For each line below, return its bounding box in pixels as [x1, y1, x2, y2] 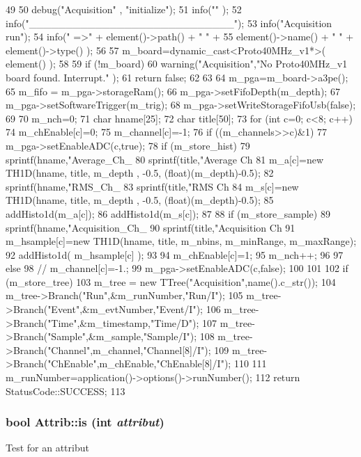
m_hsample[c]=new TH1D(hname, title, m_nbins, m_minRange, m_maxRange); [6, 234, 357, 248]
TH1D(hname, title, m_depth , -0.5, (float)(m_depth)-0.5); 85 [6, 193, 274, 207]
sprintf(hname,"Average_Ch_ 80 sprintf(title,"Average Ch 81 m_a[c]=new [6, 152, 324, 166]
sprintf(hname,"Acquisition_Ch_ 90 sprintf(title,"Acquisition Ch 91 [6, 220, 295, 234]
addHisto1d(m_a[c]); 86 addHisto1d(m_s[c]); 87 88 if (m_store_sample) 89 [6, 206, 330, 221]
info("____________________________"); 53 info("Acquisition [6, 15, 332, 30]
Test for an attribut [6, 440, 89, 455]
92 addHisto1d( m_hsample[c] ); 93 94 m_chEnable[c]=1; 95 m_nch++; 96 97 [6, 247, 344, 262]
